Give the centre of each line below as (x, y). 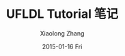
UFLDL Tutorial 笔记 (62, 14)
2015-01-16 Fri (62, 46)
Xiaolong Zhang (62, 33)
